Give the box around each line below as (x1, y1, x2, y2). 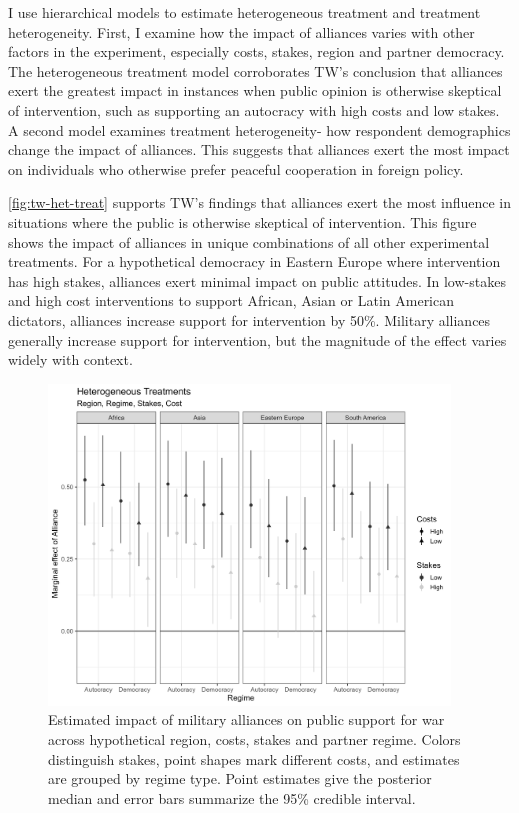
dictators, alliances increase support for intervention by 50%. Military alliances (8, 309, 491, 330)
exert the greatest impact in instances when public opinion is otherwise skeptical (8, 80, 502, 101)
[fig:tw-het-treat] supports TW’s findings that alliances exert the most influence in (8, 192, 512, 213)
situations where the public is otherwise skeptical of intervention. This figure (8, 211, 477, 232)
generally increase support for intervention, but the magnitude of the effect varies (8, 329, 507, 350)
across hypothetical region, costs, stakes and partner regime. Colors (48, 729, 461, 750)
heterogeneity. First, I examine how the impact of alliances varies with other (8, 21, 475, 42)
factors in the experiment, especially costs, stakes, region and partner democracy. (8, 41, 505, 62)
